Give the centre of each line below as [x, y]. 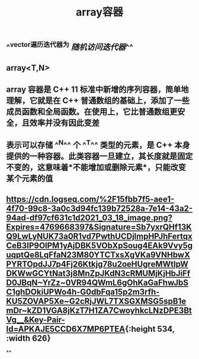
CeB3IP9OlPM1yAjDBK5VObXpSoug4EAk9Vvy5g [99, 245]
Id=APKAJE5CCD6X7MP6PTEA [66, 329]
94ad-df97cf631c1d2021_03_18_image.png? [89, 217]
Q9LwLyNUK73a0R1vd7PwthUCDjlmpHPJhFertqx [99, 236]
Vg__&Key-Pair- [36, 320]
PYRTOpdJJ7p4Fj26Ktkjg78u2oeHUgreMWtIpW [97, 264]
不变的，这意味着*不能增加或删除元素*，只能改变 [96, 168]
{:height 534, [150, 329]
